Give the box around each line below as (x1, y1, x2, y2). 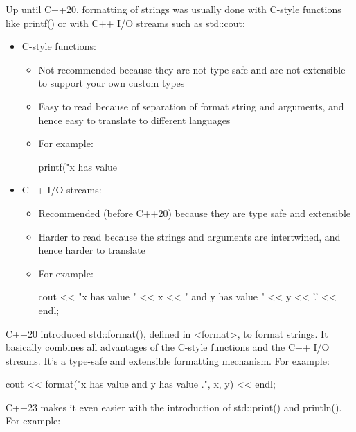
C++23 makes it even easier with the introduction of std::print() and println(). (6, 399, 342, 414)
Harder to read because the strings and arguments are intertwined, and (38, 229, 341, 243)
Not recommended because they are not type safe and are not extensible (38, 62, 346, 76)
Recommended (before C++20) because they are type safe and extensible (38, 205, 350, 220)
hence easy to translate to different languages (38, 112, 231, 127)
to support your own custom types (38, 76, 185, 90)
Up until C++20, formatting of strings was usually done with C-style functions (6, 2, 341, 16)
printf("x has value (38, 159, 118, 173)
